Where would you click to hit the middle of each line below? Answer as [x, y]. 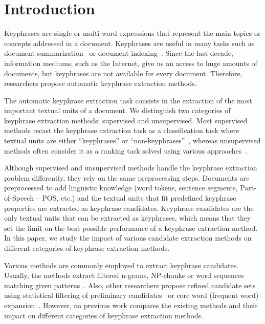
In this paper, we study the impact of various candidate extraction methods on [128, 238]
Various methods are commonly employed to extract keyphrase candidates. [122, 265]
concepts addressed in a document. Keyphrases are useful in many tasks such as [129, 43]
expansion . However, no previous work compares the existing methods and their [131, 305]
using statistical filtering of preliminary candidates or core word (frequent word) [131, 295]
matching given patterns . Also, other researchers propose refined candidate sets [130, 285]
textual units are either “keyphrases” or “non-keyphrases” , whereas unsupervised [132, 141]
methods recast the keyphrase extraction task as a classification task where [122, 130]
